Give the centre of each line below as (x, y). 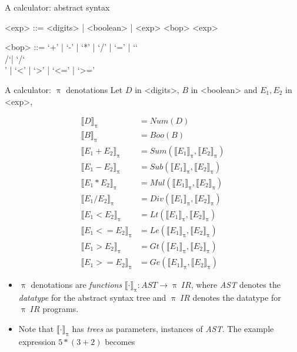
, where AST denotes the (236, 285)
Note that (36, 329)
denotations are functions (76, 285)
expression (37, 341)
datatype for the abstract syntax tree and (92, 297)
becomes (120, 341)
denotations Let (94, 89)
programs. (61, 309)
